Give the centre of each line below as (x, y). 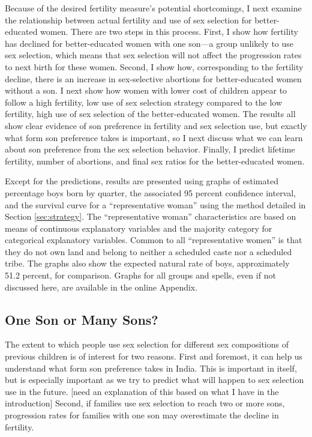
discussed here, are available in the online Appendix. (101, 287)
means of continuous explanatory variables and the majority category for (139, 228)
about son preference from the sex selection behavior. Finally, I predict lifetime (150, 149)
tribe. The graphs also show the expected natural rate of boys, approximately (147, 263)
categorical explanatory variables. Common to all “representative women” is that (154, 240)
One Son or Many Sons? (82, 319)
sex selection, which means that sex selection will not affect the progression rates (153, 55)
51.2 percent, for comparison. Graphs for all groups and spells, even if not (140, 275)
